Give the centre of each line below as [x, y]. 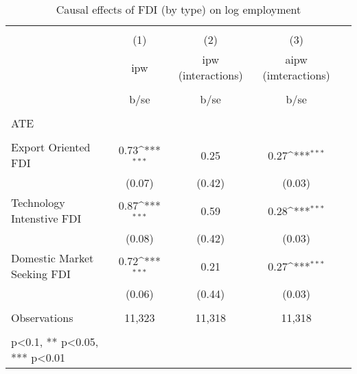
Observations [42, 317]
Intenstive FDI [46, 218]
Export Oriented [51, 147]
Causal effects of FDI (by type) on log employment [178, 9]
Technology [38, 202]
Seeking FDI [41, 274]
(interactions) [210, 75]
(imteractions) [296, 75]
